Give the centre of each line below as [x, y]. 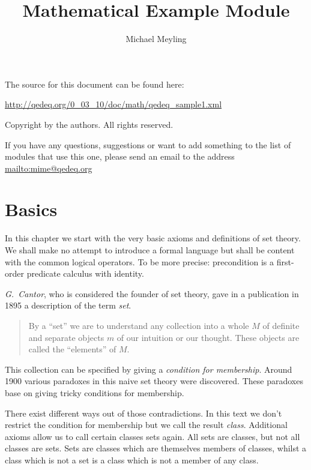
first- [285, 261]
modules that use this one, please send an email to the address [120, 156]
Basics [31, 209]
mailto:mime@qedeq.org [49, 168]
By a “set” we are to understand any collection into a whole [139, 325]
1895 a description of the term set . [68, 305]
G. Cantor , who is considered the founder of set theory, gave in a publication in [152, 293]
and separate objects [66, 337]
